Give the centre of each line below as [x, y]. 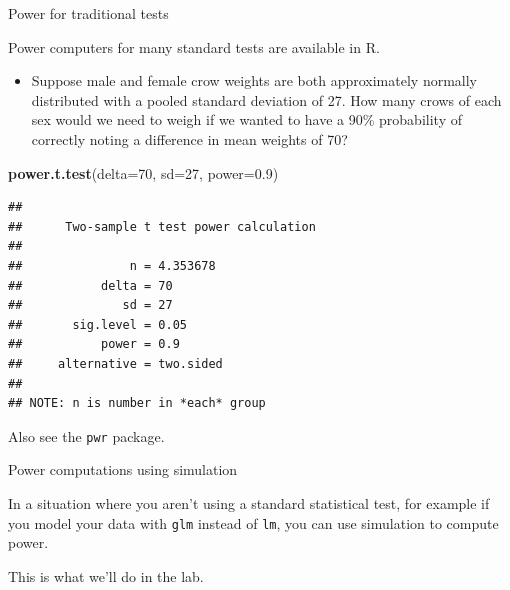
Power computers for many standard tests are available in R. [194, 46]
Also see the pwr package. [86, 435]
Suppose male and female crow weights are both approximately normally [254, 80]
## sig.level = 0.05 [97, 324]
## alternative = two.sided [115, 363]
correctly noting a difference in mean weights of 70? [189, 138]
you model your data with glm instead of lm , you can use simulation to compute [253, 522]
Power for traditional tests [88, 13]
